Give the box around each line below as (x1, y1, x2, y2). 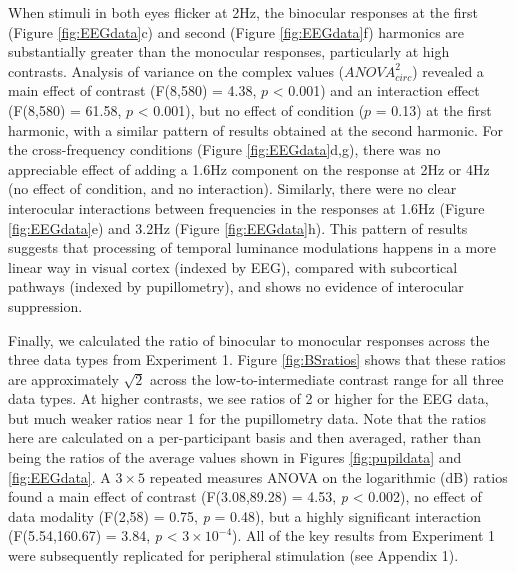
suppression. (8, 295, 83, 316)
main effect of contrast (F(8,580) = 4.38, (8, 80, 257, 101)
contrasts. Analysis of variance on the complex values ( (8, 60, 345, 81)
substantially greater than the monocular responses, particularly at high (8, 41, 450, 62)
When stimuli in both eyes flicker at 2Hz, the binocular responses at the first (8, 2, 478, 22)
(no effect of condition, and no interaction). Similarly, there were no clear (8, 178, 457, 199)
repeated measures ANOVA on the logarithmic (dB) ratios (149, 466, 508, 487)
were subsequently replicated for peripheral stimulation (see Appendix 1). (8, 545, 459, 566)
